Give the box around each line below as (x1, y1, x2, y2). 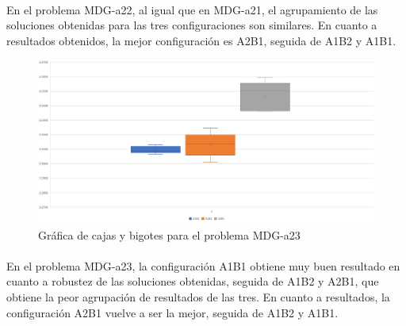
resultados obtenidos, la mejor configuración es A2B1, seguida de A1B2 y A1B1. (6, 32, 396, 48)
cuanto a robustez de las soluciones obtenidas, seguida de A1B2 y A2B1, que (6, 273, 379, 290)
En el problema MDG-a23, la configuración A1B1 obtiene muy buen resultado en (6, 257, 400, 274)
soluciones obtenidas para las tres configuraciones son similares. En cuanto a (6, 17, 377, 33)
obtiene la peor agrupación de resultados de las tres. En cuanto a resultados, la (6, 288, 390, 305)
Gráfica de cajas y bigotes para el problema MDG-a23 (38, 226, 301, 243)
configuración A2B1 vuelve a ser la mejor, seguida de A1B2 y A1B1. (6, 304, 339, 320)
